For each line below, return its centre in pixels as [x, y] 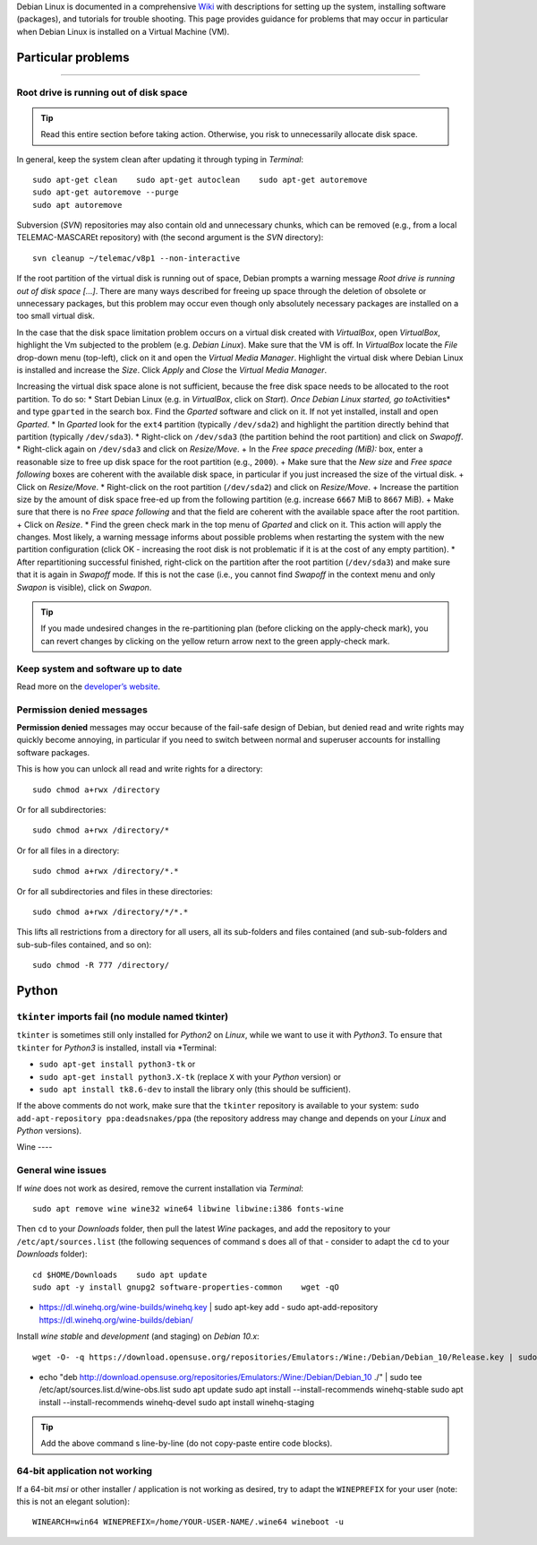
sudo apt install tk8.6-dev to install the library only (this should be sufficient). [195, 1089]
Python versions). [49, 1131]
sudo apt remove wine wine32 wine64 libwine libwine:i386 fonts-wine [188, 1208]
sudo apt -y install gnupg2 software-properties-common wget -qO [186, 1287]
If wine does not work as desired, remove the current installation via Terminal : [160, 1188]
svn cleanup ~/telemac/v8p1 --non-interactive [136, 258]
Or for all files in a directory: [68, 850]
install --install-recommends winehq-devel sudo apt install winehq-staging [177, 1402]
